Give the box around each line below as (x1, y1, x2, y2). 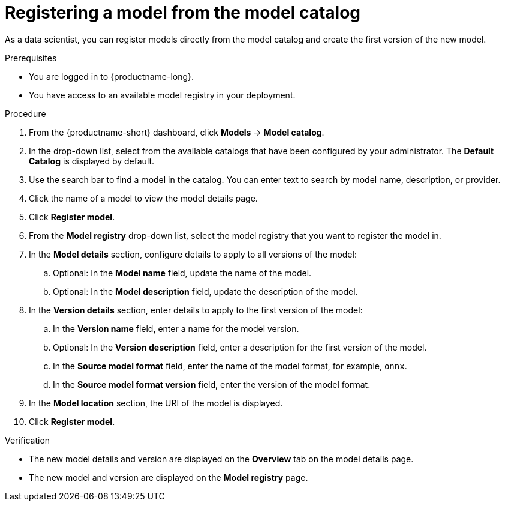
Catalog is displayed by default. (29, 155, 155, 166)
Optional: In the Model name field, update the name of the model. (53, 267, 312, 278)
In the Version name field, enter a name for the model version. (53, 323, 299, 334)
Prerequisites (5, 52, 57, 63)
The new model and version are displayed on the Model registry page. (29, 472, 308, 483)
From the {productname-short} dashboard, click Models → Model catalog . (29, 127, 324, 137)
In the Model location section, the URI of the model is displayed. (29, 397, 283, 408)
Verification (5, 435, 50, 445)
